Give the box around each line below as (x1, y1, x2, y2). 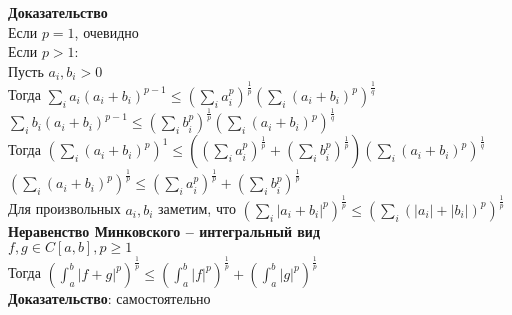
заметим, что (158, 198, 236, 219)
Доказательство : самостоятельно (8, 287, 211, 308)
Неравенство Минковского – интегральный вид (8, 220, 321, 241)
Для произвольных (8, 198, 121, 219)
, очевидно (74, 21, 139, 42)
